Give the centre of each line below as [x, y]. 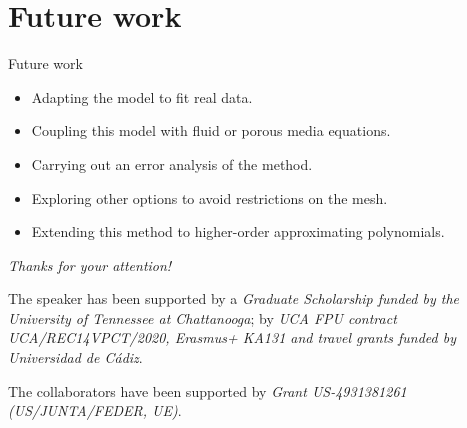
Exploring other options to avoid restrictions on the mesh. [209, 197]
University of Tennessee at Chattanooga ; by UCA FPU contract [202, 317]
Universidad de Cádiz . [75, 357]
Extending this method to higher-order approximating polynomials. [238, 231]
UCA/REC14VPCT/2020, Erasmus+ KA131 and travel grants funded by [232, 337]
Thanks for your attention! [90, 264]
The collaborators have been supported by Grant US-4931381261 [207, 390]
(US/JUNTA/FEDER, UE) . [95, 410]
